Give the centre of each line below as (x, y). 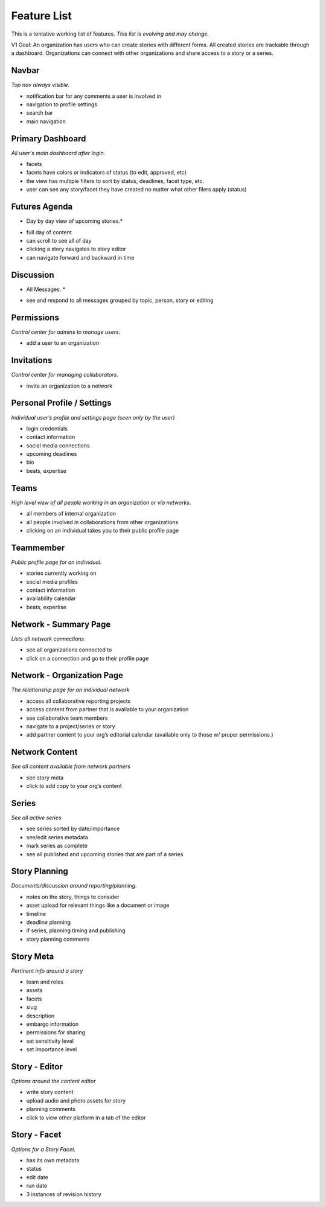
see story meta (45, 777)
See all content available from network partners (71, 766)
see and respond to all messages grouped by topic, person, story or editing (120, 300)
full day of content (49, 232)
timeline (36, 914)
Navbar (25, 70)
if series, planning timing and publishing (76, 930)
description (40, 1016)
